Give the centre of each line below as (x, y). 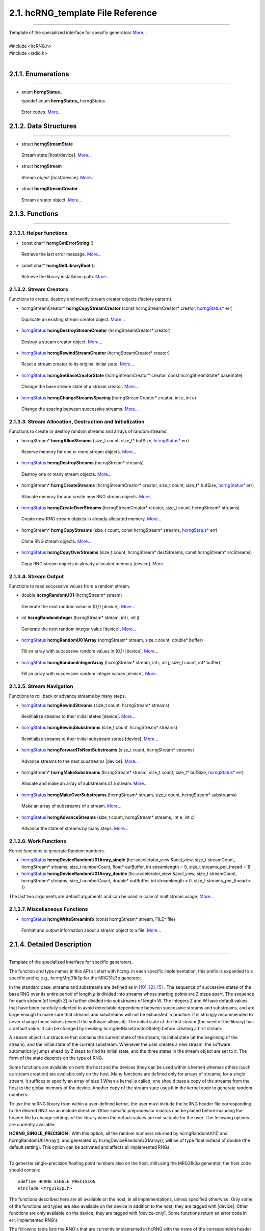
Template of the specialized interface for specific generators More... (78, 32)
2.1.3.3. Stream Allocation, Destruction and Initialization (77, 421)
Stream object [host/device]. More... (58, 177)
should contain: (25, 1170)
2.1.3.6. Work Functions (38, 841)
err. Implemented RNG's (33, 1220)
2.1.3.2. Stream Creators (39, 289)
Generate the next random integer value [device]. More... (79, 629)
